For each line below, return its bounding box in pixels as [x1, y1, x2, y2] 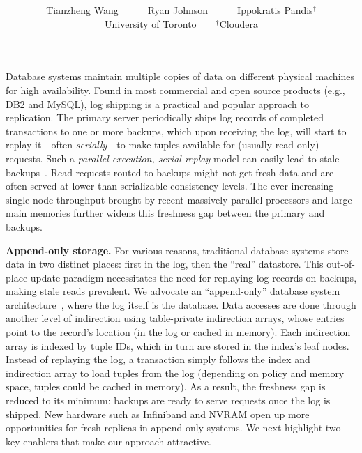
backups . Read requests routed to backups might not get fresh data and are [6, 164, 334, 179]
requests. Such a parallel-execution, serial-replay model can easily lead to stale [6, 151, 340, 165]
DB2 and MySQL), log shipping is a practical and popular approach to [6, 96, 309, 111]
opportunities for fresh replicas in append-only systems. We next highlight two [6, 420, 341, 435]
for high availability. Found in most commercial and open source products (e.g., [6, 82, 345, 97]
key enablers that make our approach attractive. [6, 433, 212, 448]
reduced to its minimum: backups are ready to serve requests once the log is [6, 393, 331, 408]
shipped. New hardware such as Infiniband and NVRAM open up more [6, 406, 310, 421]
